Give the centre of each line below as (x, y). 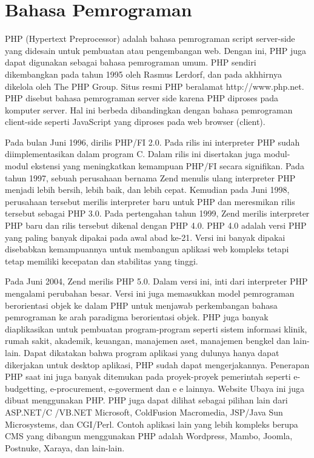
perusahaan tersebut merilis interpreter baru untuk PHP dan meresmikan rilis (150, 201)
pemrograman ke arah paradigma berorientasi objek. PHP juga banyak (137, 317)
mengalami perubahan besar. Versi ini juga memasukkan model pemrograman (150, 293)
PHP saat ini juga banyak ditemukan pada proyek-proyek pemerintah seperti (148, 376)
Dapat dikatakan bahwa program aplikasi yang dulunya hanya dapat (152, 352)
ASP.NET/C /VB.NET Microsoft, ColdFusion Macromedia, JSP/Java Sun (144, 412)
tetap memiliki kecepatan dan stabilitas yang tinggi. (102, 261)
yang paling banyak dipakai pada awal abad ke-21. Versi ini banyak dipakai (145, 237)
